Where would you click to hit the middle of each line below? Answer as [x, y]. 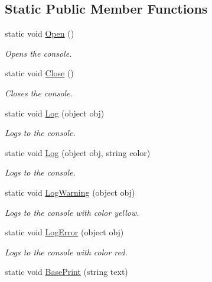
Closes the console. [39, 93]
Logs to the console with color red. [66, 252]
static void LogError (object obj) [64, 232]
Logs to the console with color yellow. [72, 212]
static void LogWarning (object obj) [70, 192]
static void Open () [40, 33]
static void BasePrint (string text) [66, 272]
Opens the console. [38, 53]
